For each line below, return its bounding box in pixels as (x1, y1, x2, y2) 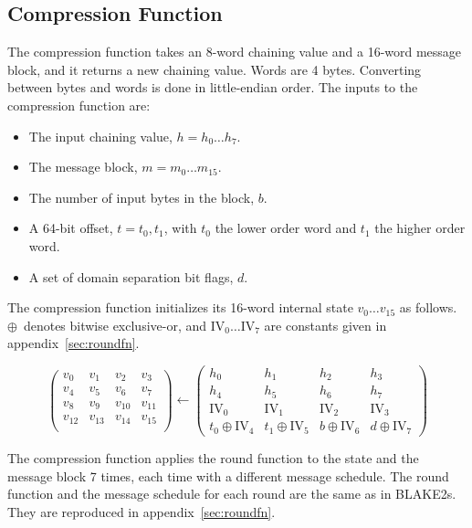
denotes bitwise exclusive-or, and (23, 315, 207, 334)
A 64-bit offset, (28, 218, 113, 238)
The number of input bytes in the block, (28, 187, 255, 206)
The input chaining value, (28, 126, 173, 145)
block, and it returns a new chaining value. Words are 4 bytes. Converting (7, 59, 422, 79)
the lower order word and (215, 218, 357, 238)
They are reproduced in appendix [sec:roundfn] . (7, 502, 276, 521)
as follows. (399, 298, 457, 317)
